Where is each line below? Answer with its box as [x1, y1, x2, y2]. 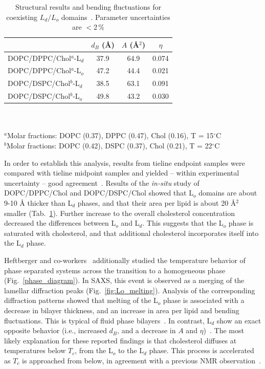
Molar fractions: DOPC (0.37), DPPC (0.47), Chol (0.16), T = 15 [7, 130, 214, 141]
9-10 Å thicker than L [4, 198, 73, 208]
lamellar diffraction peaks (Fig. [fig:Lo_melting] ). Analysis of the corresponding [4, 285, 255, 295]
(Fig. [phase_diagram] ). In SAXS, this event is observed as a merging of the [4, 275, 245, 286]
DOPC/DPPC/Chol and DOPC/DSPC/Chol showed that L [4, 187, 193, 198]
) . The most [203, 325, 244, 336]
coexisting [6, 11, 37, 22]
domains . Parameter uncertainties [61, 11, 170, 22]
